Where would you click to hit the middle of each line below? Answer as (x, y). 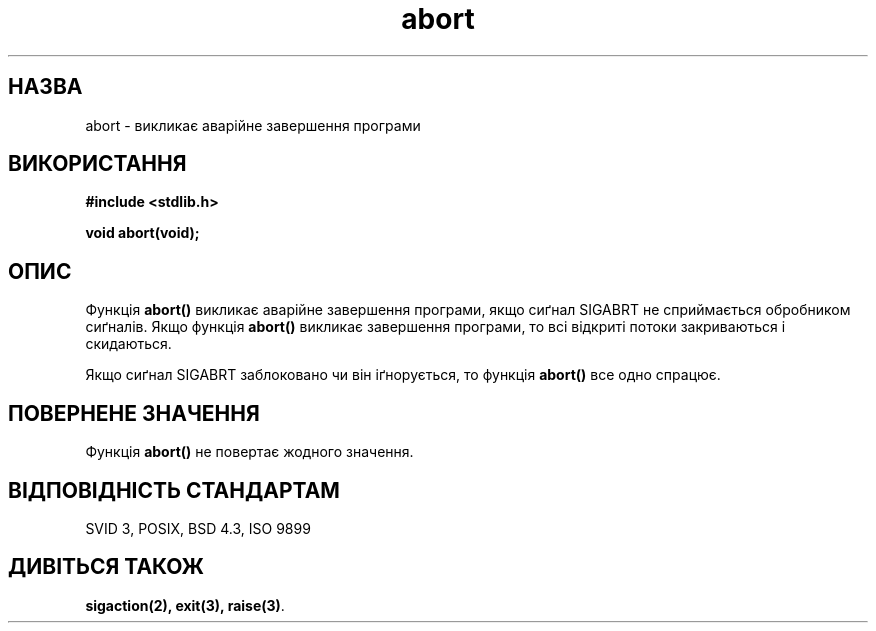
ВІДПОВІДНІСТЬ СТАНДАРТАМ (174, 490)
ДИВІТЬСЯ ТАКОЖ (106, 567)
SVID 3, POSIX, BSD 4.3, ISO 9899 (198, 528)
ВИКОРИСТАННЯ (97, 164)
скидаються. (128, 344)
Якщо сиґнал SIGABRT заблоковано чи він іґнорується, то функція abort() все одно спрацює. (403, 375)
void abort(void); (142, 233)
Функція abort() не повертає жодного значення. (249, 452)
